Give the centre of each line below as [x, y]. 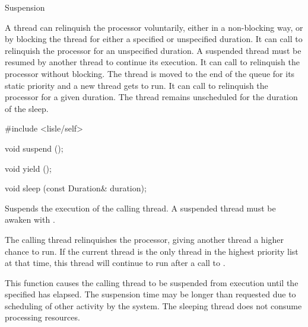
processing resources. [42, 317]
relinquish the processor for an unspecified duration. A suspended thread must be [153, 50]
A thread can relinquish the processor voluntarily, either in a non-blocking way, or [154, 27]
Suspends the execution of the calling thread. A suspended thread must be [140, 208]
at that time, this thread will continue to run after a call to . [115, 263]
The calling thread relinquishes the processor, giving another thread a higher [145, 239]
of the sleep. [27, 108]
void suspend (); [34, 148]
